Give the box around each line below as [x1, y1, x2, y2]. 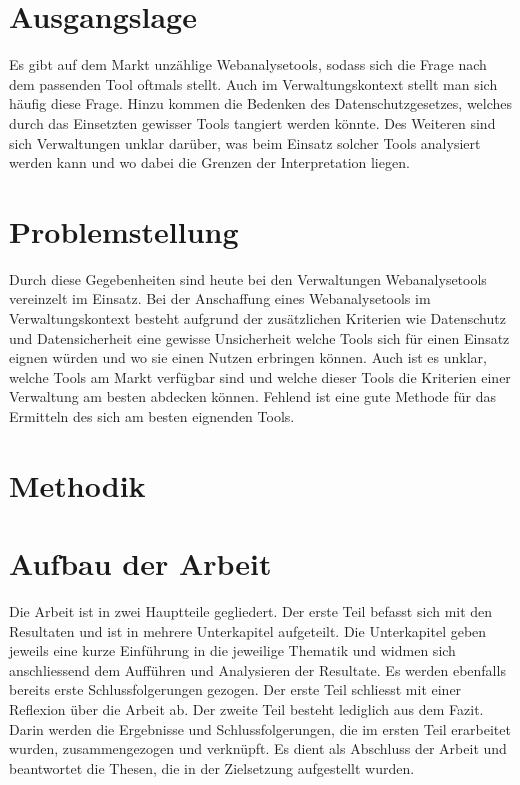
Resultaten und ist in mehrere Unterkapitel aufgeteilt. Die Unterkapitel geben [9, 620, 487, 641]
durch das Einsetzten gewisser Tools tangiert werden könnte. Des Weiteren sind [9, 112, 496, 133]
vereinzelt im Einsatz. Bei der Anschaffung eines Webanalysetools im [9, 288, 431, 309]
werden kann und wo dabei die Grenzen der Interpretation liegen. [9, 152, 410, 173]
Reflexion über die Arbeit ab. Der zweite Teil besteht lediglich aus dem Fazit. [9, 699, 484, 720]
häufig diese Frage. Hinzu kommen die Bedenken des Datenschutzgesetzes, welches [9, 93, 513, 114]
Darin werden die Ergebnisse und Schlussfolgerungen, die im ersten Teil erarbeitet [9, 718, 511, 739]
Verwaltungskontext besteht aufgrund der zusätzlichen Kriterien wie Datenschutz [9, 308, 506, 328]
